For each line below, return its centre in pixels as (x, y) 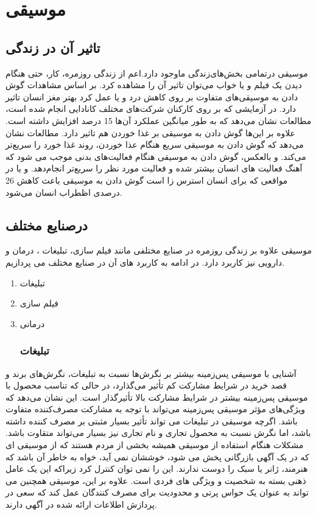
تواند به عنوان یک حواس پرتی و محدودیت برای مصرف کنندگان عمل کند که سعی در (157, 492)
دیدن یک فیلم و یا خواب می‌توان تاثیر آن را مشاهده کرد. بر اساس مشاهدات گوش (154, 85)
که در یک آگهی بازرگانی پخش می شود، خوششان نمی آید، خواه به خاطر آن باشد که (157, 456)
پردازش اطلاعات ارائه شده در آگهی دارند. (81, 504)
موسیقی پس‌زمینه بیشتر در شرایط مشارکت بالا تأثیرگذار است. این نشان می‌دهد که (157, 397)
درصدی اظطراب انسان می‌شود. (64, 192)
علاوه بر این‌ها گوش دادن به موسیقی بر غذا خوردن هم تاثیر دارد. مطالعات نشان (150, 132)
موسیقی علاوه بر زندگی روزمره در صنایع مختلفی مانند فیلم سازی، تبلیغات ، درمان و (159, 250)
